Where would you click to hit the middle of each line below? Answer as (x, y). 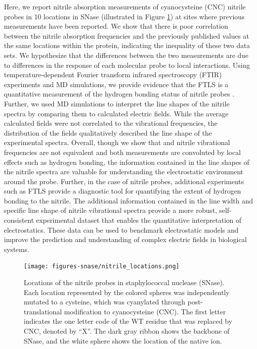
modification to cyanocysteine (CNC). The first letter (145, 311)
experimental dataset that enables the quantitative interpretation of (139, 220)
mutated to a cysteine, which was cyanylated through (105, 302)
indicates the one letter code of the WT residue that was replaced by (128, 321)
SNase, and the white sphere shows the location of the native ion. (123, 340)
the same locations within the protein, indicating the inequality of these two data (127, 45)
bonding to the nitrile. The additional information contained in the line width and (128, 200)
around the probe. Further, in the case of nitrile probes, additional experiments (124, 181)
